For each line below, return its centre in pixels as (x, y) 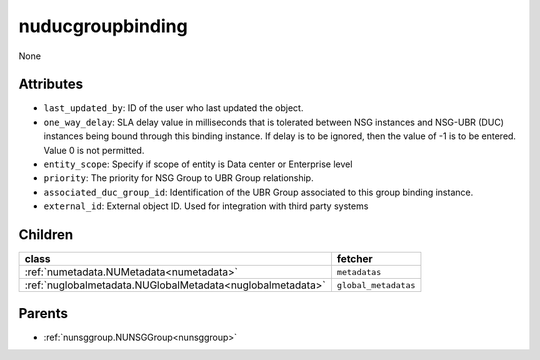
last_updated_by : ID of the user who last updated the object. (173, 108)
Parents (43, 313)
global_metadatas (376, 285)
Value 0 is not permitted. (94, 150)
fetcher (355, 259)
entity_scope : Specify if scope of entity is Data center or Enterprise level (198, 164)
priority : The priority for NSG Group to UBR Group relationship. (178, 178)
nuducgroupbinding (103, 26)
